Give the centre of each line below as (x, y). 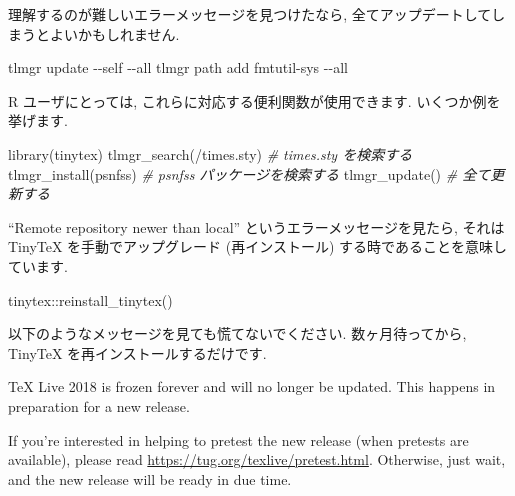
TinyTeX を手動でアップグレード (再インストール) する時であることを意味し (257, 246)
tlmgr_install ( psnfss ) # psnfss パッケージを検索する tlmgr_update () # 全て (249, 173)
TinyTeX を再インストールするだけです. (137, 352)
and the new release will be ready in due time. (150, 478)
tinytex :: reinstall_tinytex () (90, 299)
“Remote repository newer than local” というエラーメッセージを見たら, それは (256, 226)
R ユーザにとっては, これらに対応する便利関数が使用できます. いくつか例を (254, 100)
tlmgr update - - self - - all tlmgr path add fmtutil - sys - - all (178, 67)
